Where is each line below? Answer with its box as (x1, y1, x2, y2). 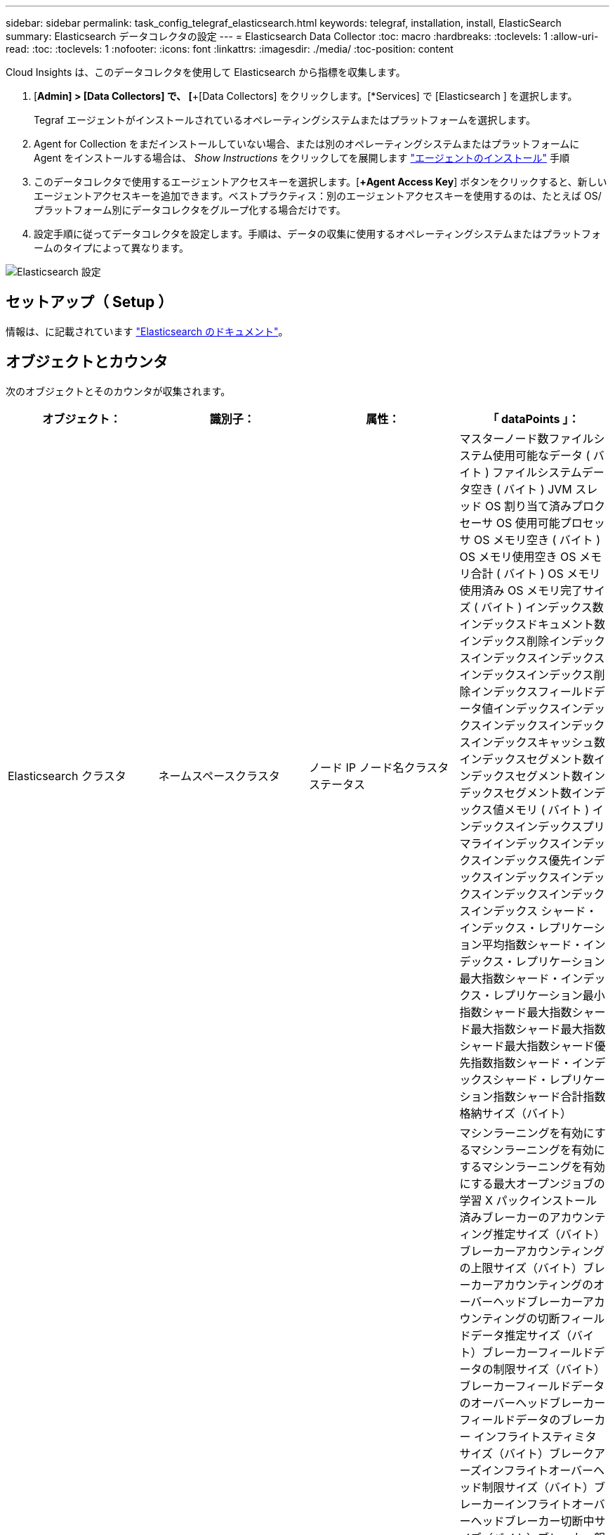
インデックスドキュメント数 (459, 616, 606, 631)
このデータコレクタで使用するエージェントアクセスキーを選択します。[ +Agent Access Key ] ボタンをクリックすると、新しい (34, 176, 607, 188)
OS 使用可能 (496, 515, 560, 530)
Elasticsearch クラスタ (8, 768, 126, 783)
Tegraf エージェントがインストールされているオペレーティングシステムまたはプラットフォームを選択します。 (34, 114, 536, 126)
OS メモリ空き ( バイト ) (474, 532, 601, 547)
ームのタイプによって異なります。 (34, 242, 190, 254)
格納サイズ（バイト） (459, 1106, 572, 1120)
